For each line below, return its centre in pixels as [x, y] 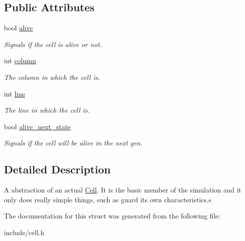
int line [15, 93]
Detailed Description [57, 169]
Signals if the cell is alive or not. [53, 44]
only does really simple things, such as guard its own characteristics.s [108, 199]
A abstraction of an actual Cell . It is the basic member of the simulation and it [123, 190]
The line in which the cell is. [47, 110]
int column [20, 60]
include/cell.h [24, 232]
